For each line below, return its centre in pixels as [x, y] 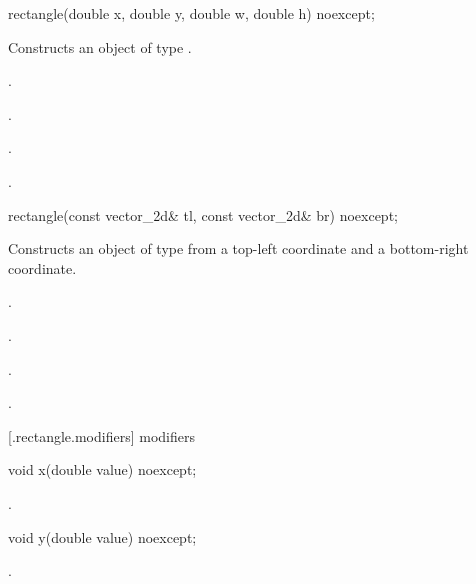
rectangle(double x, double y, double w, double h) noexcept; [191, 13]
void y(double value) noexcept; [102, 536]
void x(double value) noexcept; [102, 469]
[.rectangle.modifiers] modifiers [101, 435]
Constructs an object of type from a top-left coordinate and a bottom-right [238, 248]
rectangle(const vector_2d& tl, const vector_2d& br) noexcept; [203, 214]
